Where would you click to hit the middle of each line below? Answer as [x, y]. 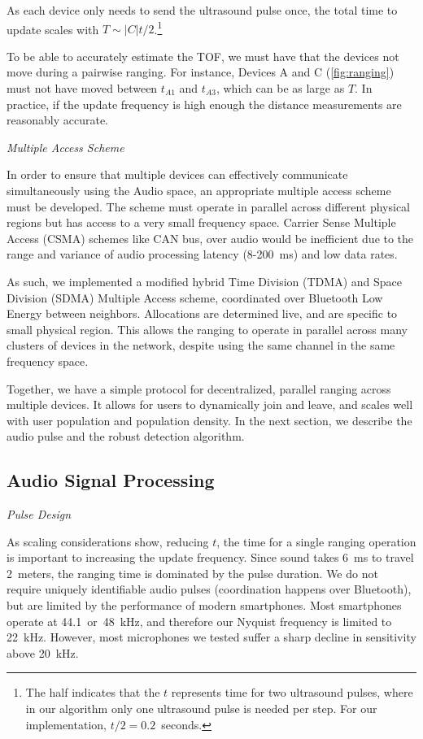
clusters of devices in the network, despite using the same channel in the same [201, 345]
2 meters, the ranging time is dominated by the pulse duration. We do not [192, 573]
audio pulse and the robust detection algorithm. [126, 436]
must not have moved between [82, 88]
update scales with [53, 29]
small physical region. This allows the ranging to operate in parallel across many [207, 329]
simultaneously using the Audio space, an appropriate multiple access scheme [199, 190]
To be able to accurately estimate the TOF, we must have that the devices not [203, 56]
